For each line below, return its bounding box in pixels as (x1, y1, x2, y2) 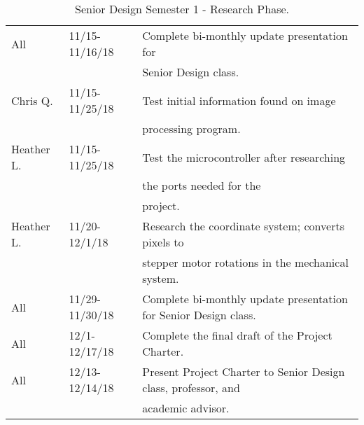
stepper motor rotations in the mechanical (142, 254, 349, 270)
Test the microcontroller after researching (142, 148, 346, 165)
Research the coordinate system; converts (142, 218, 344, 234)
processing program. (142, 120, 241, 137)
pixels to (142, 234, 184, 250)
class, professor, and (142, 379, 240, 396)
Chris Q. (11, 92, 53, 109)
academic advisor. (142, 400, 230, 416)
